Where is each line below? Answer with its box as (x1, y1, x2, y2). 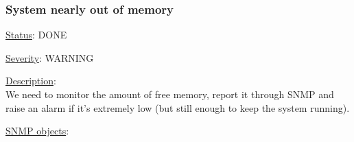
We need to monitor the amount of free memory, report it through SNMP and (5, 87, 334, 101)
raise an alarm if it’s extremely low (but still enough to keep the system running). (5, 100, 350, 115)
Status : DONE (5, 27, 67, 42)
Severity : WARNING (5, 50, 94, 64)
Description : (5, 73, 56, 88)
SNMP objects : (5, 123, 69, 138)
